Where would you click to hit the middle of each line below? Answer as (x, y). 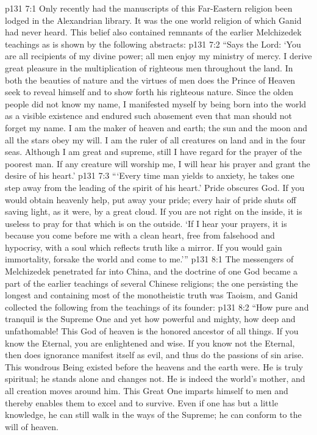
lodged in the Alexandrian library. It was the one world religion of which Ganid (153, 20)
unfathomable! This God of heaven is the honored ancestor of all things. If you (152, 331)
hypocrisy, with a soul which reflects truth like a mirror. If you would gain (144, 247)
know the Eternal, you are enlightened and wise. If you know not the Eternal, (150, 343)
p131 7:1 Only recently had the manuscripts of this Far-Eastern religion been (149, 8)
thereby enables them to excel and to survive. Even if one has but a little (142, 402)
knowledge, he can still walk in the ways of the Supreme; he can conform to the (153, 415)
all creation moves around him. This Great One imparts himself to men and (147, 390)
